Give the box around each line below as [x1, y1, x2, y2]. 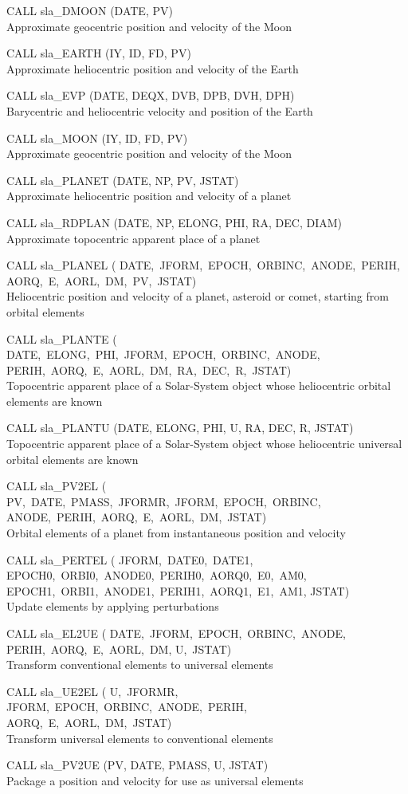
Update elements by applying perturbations [6, 598, 219, 615]
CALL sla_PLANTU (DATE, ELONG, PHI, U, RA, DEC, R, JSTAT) [6, 419, 354, 436]
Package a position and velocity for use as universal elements [6, 772, 304, 788]
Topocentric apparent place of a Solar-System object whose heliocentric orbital [6, 377, 391, 394]
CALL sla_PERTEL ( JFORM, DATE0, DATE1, [6, 551, 253, 568]
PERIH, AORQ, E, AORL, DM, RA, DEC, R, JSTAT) [6, 361, 292, 378]
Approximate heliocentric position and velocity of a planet [6, 187, 292, 204]
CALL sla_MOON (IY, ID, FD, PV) [6, 129, 188, 146]
